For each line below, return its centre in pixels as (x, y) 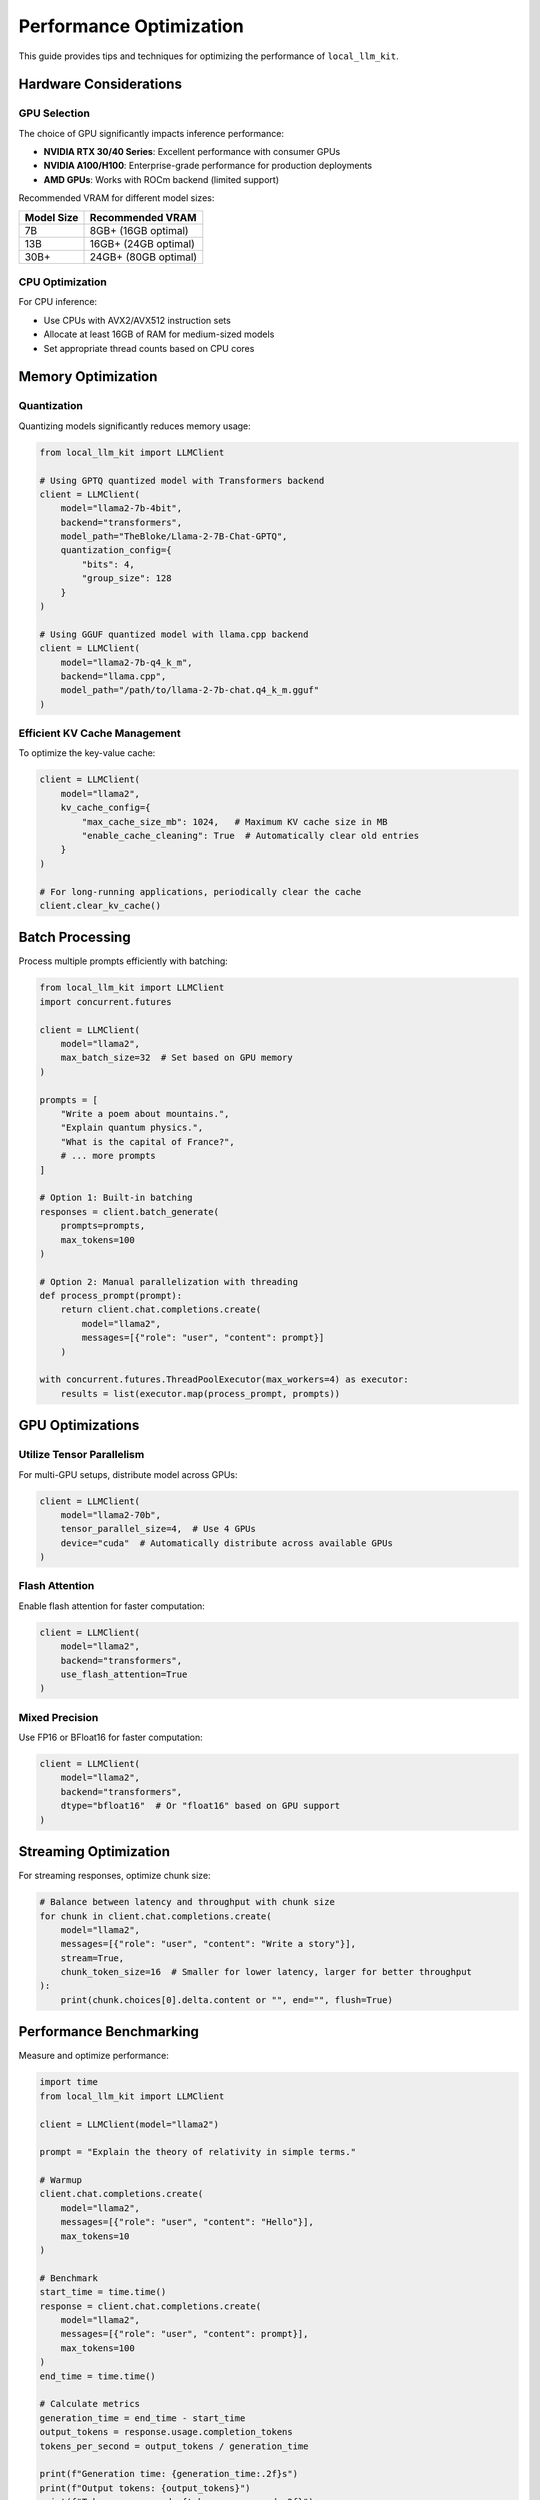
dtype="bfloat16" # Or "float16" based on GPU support (200, 1806)
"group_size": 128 (126, 578)
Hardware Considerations (100, 84)
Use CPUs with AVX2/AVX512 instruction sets (137, 320)
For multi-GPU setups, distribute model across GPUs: (128, 1474)
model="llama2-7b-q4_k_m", (127, 662)
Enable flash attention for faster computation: (111, 1606)
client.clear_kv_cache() (100, 905)
